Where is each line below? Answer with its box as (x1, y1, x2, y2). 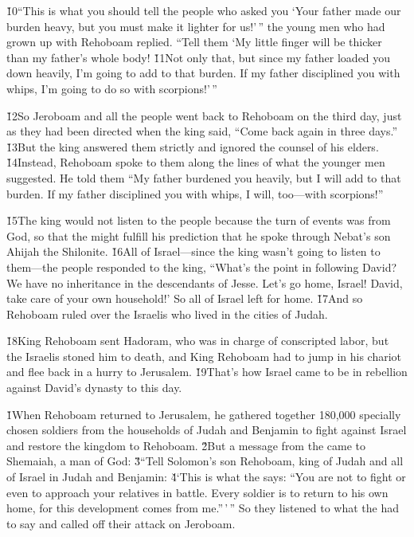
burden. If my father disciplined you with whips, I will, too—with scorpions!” (6, 185, 384, 202)
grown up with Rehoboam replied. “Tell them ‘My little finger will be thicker (6, 33, 382, 50)
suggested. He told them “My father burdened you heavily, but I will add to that (6, 169, 401, 186)
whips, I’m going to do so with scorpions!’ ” (6, 80, 217, 96)
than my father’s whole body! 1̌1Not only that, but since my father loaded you (6, 49, 391, 65)
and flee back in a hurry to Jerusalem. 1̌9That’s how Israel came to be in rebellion (6, 363, 408, 380)
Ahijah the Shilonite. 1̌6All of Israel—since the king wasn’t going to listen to (6, 243, 381, 260)
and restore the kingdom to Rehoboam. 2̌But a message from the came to (6, 437, 366, 453)
